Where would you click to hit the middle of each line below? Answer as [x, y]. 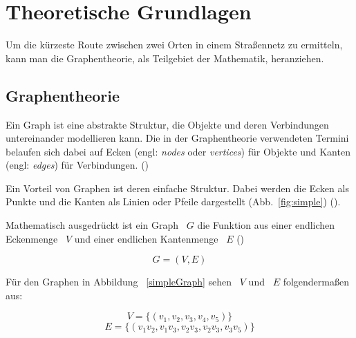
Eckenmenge [32, 238]
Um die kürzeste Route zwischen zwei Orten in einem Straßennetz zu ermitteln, [174, 45]
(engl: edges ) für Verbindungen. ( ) [77, 165]
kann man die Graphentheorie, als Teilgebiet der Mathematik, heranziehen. [165, 58]
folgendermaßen [316, 282]
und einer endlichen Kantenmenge [146, 238]
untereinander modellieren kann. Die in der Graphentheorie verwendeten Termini [177, 138]
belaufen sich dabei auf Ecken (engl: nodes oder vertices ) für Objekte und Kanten [178, 151]
